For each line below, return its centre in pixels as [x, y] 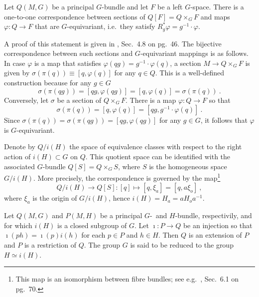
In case [15, 63]
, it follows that [224, 120]
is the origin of [55, 198]
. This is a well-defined [190, 73]
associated [19, 166]
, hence [119, 198]
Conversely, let [26, 100]
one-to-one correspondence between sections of [75, 16]
